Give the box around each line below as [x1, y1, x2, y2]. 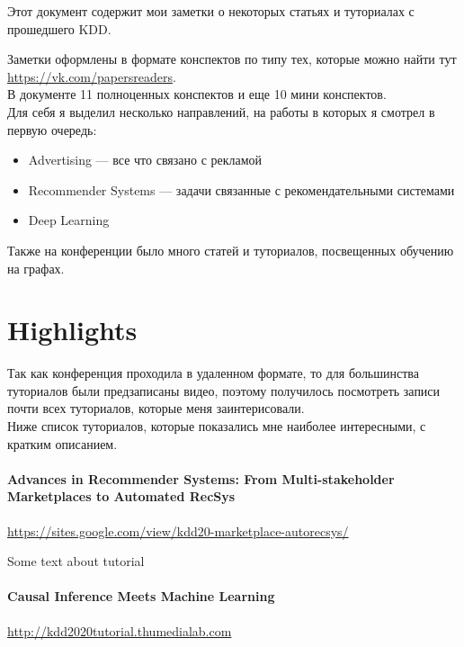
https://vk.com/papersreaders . [7, 67, 176, 85]
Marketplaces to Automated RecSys [7, 487, 236, 506]
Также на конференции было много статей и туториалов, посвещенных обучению [7, 240, 454, 259]
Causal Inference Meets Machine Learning [7, 587, 275, 606]
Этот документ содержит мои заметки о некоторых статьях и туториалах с [7, 2, 415, 20]
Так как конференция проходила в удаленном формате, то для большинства [7, 364, 419, 382]
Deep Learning [28, 211, 110, 229]
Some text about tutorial [7, 552, 145, 571]
